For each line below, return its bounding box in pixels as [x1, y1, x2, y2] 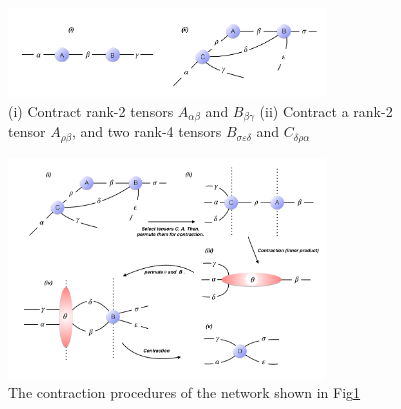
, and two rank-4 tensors [72, 121, 222, 142]
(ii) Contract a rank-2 [259, 100, 393, 121]
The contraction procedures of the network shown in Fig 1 [8, 382, 361, 403]
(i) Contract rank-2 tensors [8, 100, 174, 121]
